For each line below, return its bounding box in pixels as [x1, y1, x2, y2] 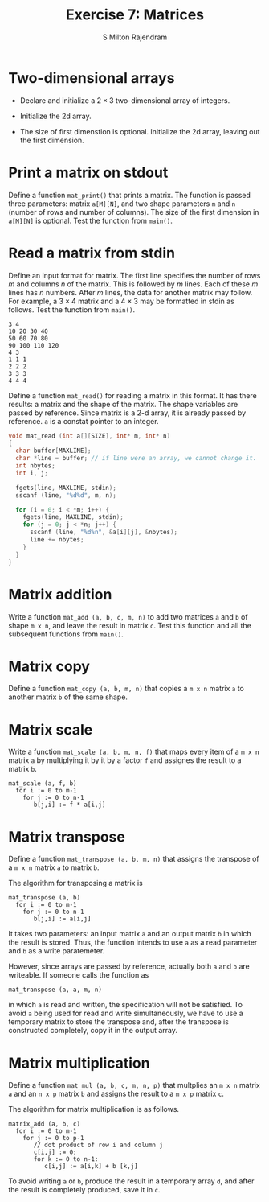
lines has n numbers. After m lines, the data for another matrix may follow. [8, 287, 253, 297]
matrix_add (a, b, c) [8, 1120, 81, 1128]
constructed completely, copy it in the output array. [8, 1026, 178, 1035]
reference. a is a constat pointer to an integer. [8, 416, 159, 426]
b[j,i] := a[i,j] [33, 915, 92, 923]
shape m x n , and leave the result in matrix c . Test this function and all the [8, 620, 251, 630]
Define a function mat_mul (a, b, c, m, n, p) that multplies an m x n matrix [8, 1081, 261, 1090]
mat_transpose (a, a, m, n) [8, 986, 103, 994]
